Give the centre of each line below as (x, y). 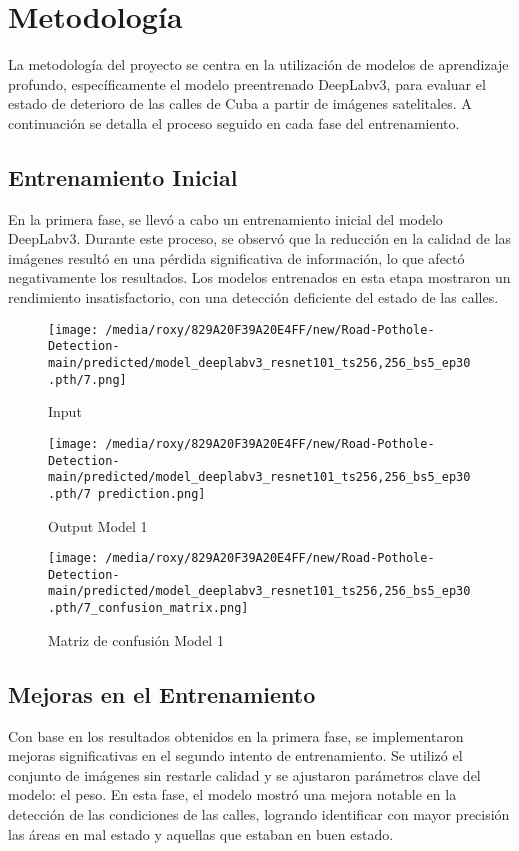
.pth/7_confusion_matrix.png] (148, 608)
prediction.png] (152, 493)
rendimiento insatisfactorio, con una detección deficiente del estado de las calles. (253, 297)
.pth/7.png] (87, 379)
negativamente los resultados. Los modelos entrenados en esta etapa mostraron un (259, 277)
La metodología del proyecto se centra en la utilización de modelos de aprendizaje (258, 64)
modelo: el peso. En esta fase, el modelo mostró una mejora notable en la (232, 794)
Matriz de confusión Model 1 (136, 639)
